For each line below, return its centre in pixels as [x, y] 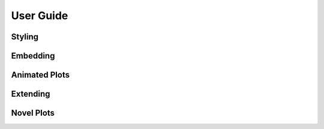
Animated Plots [40, 75]
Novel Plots [33, 113]
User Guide [40, 16]
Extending [31, 94]
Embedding [33, 56]
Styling [25, 37]
